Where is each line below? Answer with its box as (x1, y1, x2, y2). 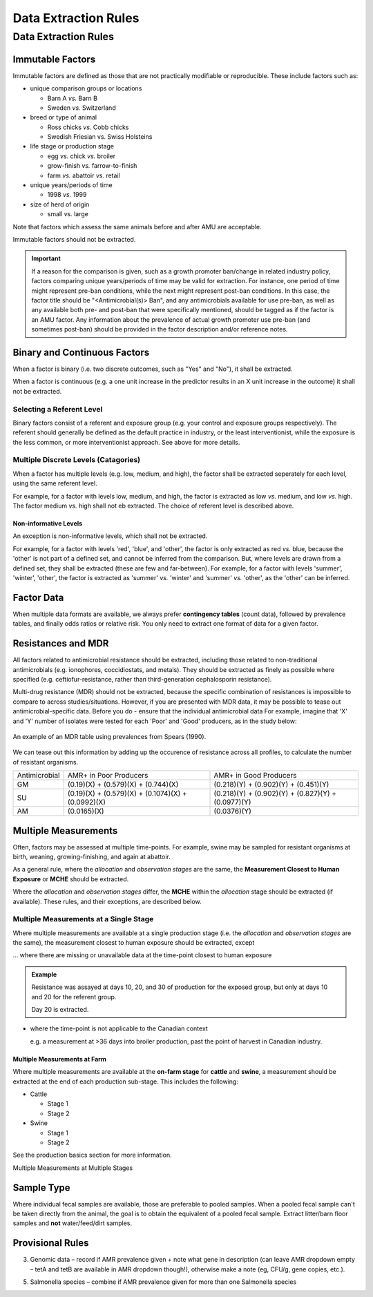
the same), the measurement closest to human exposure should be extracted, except (12, 939, 255, 947)
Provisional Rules (12, 1237, 89, 1249)
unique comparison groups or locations (30, 84, 142, 93)
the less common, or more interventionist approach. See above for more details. (12, 438, 240, 446)
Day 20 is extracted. (31, 1006, 89, 1014)
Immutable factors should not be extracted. (12, 235, 136, 243)
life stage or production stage (30, 142, 114, 151)
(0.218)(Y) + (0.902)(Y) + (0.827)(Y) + (213, 789, 337, 798)
